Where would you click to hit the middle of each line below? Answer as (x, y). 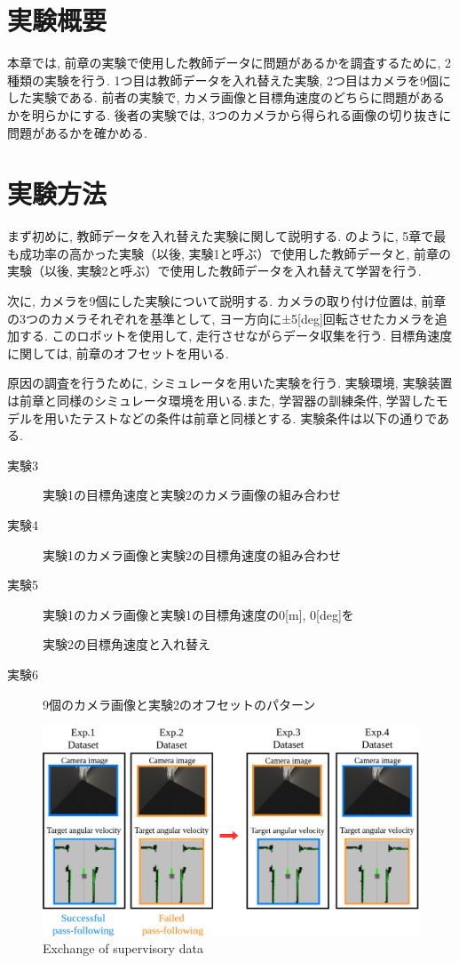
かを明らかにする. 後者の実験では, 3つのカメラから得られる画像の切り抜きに (229, 114)
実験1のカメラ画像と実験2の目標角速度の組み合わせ (192, 554)
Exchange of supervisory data (123, 948)
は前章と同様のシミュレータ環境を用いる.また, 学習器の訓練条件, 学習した (222, 400)
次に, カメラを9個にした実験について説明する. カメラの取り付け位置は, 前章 (227, 301)
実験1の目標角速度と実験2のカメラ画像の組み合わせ (192, 495)
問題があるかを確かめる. (77, 132)
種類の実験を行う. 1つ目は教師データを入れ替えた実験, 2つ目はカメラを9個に (229, 80)
